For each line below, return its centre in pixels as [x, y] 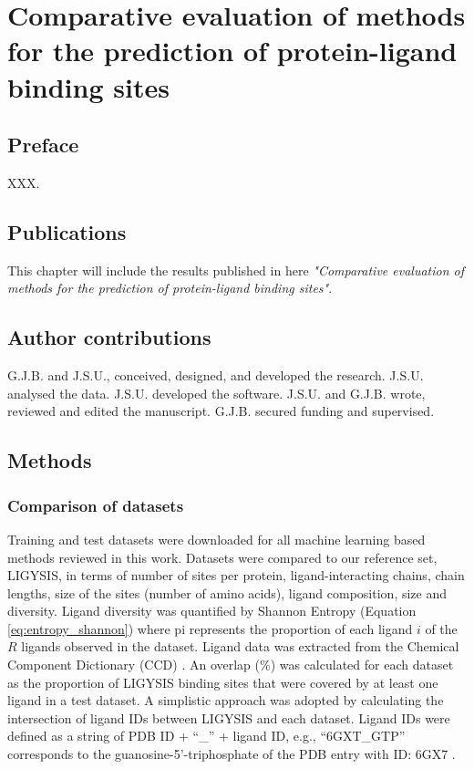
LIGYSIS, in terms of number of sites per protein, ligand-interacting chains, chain [236, 575]
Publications [67, 231]
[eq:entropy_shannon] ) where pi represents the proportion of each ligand [210, 628]
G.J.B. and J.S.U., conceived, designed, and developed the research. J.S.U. [216, 375]
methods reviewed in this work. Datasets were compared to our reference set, [222, 557]
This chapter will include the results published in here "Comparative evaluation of [236, 270]
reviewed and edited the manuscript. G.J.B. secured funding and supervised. [221, 411]
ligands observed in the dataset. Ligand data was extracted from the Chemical [240, 646]
